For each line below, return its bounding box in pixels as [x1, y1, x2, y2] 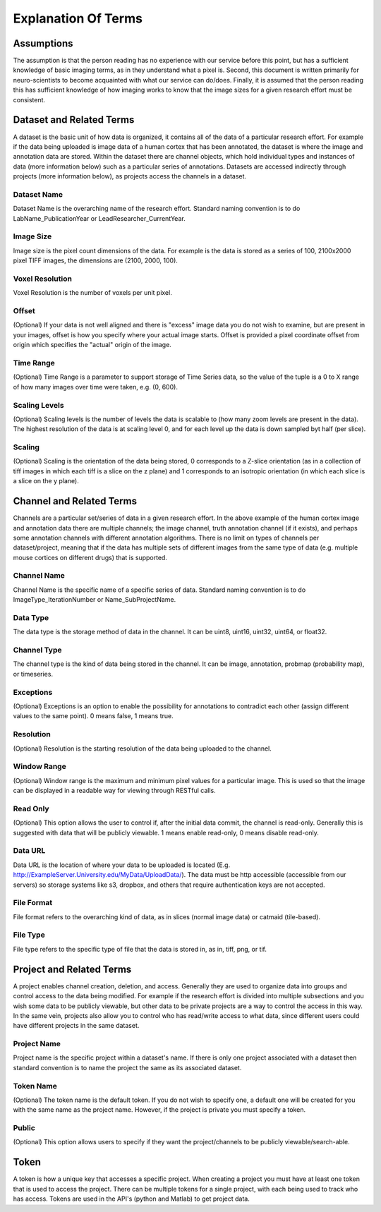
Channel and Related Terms [13, 495, 138, 507]
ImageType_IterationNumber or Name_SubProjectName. [13, 595, 176, 604]
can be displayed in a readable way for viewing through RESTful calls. [13, 787, 217, 795]
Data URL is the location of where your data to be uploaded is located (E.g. [13, 861, 231, 869]
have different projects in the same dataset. [13, 1022, 140, 1030]
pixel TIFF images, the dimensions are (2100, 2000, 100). [13, 256, 178, 265]
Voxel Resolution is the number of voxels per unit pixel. [13, 289, 172, 297]
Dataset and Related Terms [13, 114, 135, 126]
